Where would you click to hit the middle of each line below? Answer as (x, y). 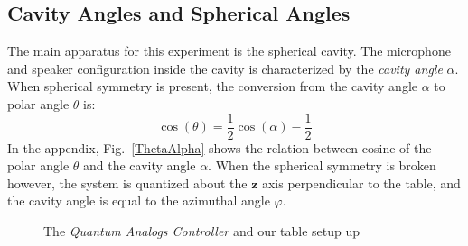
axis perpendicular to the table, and (361, 182)
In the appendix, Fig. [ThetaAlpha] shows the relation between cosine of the (220, 147)
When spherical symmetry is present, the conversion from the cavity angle (212, 86)
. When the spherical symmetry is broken (322, 165)
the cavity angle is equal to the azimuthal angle (139, 200)
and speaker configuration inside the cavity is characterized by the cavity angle (225, 68)
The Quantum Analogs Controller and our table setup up (202, 231)
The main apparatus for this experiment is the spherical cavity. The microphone (229, 51)
